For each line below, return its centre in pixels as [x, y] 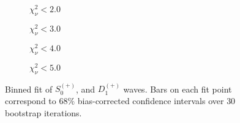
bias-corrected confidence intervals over [151, 100]
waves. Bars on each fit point [178, 89]
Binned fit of [29, 89]
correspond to [31, 100]
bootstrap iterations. [43, 112]
